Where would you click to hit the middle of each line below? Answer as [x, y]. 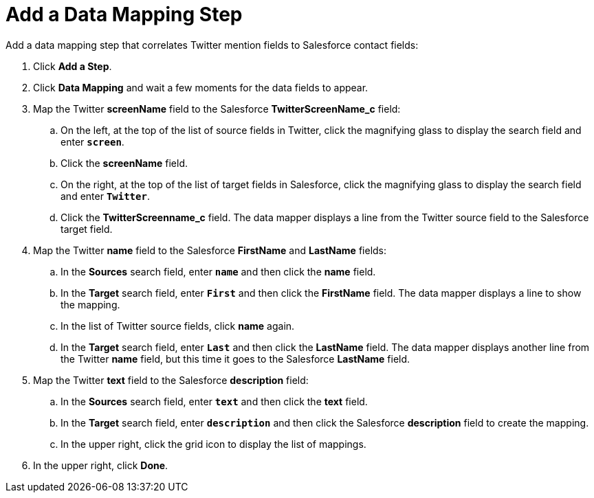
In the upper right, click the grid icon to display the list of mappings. [213, 444]
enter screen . [92, 142]
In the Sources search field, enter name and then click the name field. [218, 271]
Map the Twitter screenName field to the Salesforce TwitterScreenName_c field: [217, 109]
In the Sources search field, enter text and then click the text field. [214, 401]
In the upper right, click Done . [101, 465]
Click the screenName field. [124, 163]
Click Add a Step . [73, 66]
